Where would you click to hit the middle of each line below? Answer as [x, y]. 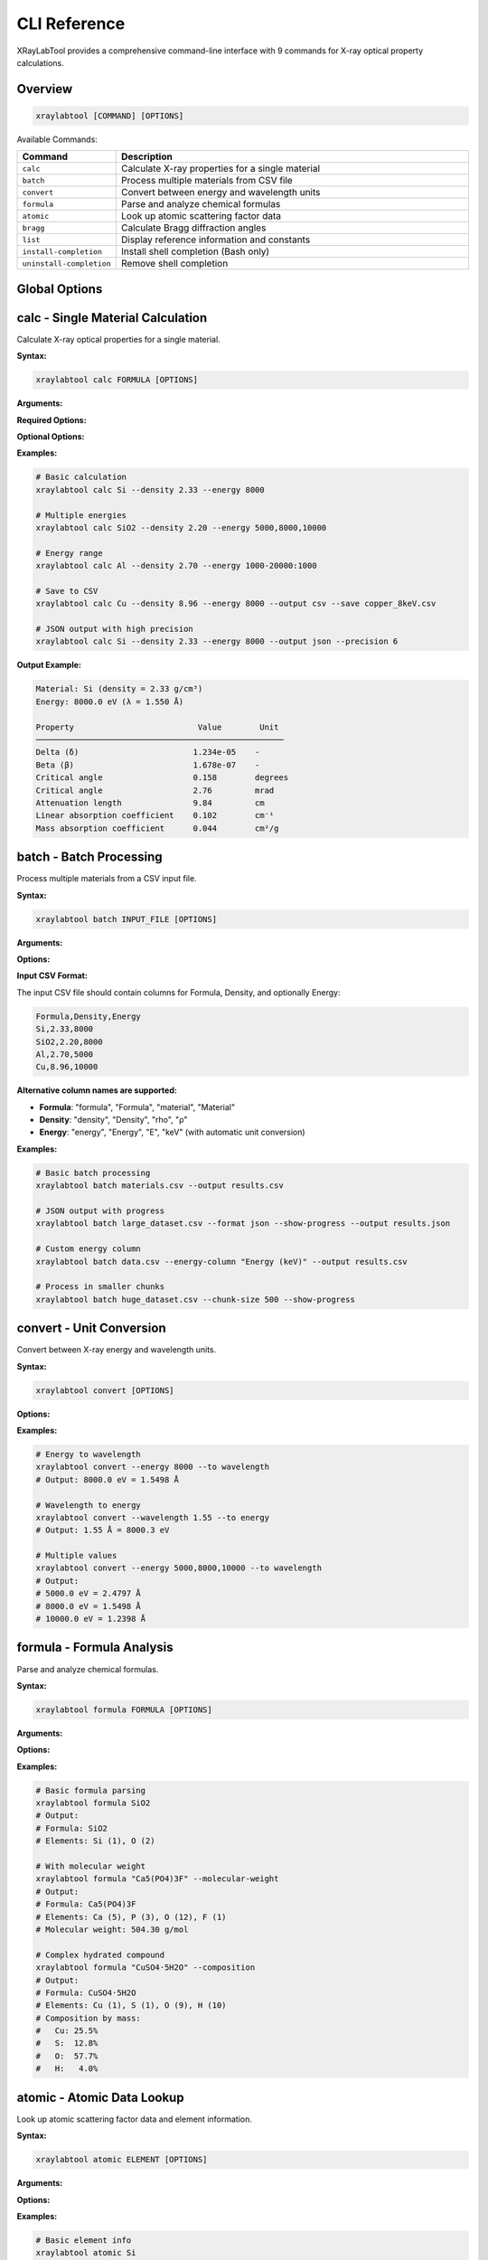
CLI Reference [71, 24]
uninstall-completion [67, 264]
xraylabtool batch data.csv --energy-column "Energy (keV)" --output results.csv [222, 1262]
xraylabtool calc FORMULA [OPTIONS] [117, 380]
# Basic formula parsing [91, 1790]
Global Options [60, 289]
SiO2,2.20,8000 [69, 1041]
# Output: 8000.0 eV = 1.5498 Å [108, 1479]
